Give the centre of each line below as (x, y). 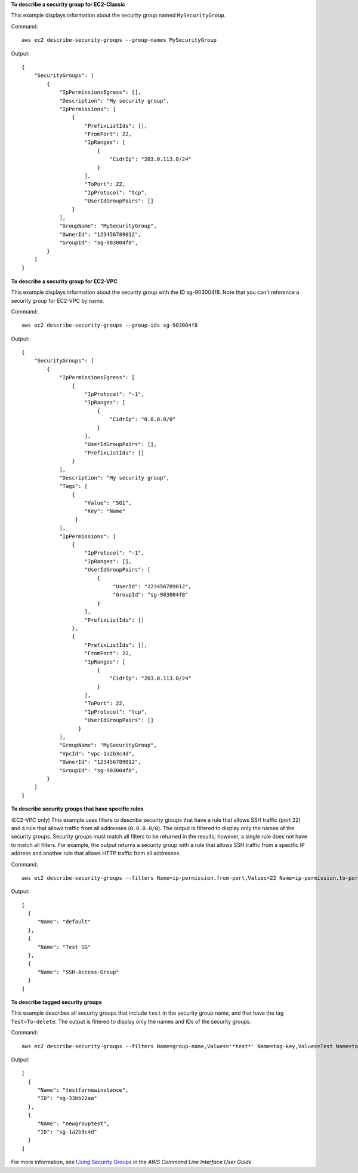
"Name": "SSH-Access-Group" (78, 972)
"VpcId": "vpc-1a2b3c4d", (97, 753)
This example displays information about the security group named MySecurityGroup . (118, 16)
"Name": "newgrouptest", (74, 1123)
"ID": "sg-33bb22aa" (67, 1098)
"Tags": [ (74, 486)
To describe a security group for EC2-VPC (64, 281)
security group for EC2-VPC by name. (58, 300)
